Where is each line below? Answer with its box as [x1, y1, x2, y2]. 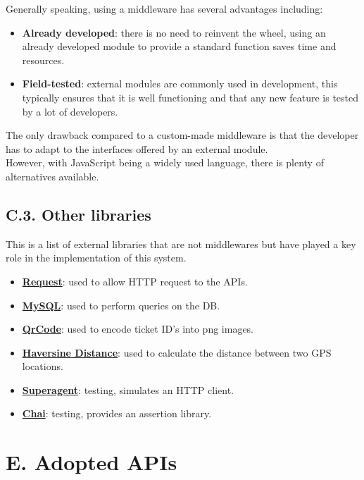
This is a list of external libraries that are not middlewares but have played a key [6, 236, 356, 251]
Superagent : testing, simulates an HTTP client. [22, 382, 234, 397]
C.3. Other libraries [6, 203, 151, 225]
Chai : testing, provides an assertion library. [22, 406, 212, 421]
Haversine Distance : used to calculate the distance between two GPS [22, 345, 332, 359]
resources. [22, 52, 65, 67]
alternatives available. [6, 168, 99, 183]
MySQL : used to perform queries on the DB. [22, 297, 220, 312]
